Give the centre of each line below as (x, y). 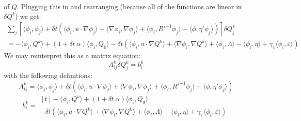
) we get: (28, 16)
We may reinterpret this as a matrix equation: (72, 55)
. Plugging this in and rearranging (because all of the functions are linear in (129, 6)
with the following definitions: (48, 75)
